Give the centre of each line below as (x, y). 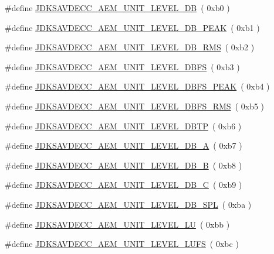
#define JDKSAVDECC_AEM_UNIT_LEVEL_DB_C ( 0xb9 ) (124, 185)
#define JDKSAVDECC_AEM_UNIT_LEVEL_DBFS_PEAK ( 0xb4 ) (137, 86)
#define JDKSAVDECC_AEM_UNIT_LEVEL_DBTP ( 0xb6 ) (123, 126)
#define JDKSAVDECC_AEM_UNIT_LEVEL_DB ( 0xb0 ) (117, 8)
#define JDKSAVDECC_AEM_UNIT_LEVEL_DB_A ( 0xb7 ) (124, 145)
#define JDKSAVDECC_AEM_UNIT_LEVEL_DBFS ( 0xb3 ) (122, 66)
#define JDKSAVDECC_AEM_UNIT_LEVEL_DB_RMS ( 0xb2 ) (130, 47)
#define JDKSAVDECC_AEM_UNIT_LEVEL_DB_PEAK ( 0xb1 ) (132, 27)
